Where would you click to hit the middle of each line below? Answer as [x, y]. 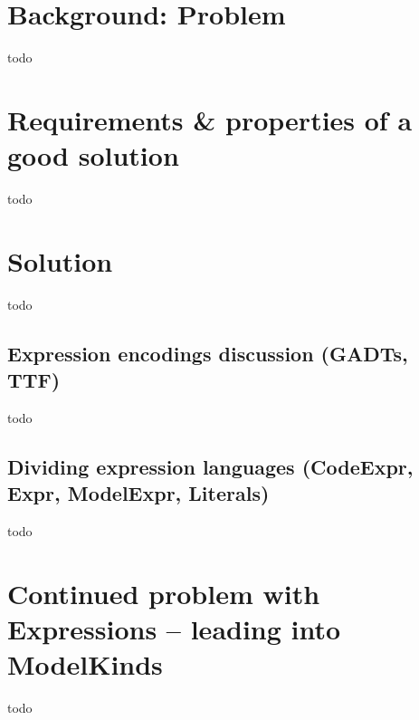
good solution [93, 155]
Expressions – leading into [174, 629]
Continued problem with [164, 593]
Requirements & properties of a [210, 119]
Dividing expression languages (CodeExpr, [210, 466]
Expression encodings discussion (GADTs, [208, 353]
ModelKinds [85, 664]
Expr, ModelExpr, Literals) [138, 493]
